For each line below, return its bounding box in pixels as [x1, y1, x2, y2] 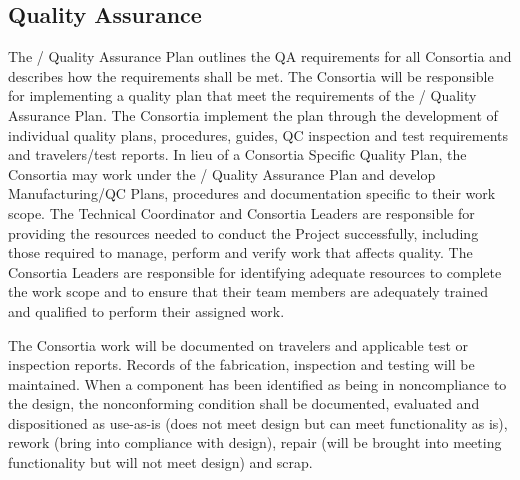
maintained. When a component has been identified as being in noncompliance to [8, 373, 507, 394]
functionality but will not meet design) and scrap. [8, 452, 313, 473]
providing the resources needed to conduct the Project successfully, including [8, 222, 479, 243]
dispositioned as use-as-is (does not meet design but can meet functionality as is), [8, 412, 508, 433]
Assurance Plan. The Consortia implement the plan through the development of [8, 104, 498, 125]
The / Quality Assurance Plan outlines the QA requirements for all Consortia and [8, 46, 512, 67]
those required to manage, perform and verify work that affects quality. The [8, 242, 473, 263]
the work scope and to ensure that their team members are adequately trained [8, 281, 488, 302]
